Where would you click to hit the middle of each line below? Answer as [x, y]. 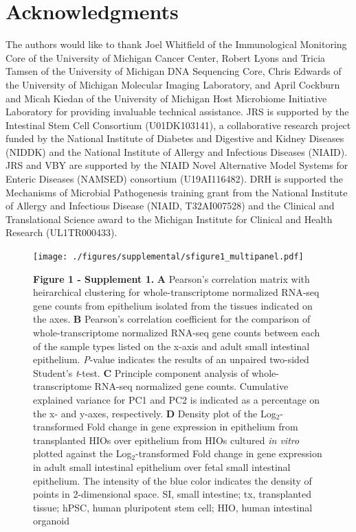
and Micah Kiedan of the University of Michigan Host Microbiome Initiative [166, 98]
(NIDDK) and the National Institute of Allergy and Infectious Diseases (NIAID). [177, 151]
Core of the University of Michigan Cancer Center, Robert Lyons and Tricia [166, 57]
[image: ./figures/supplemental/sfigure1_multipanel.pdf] [168, 257]
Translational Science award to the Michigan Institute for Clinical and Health [169, 219]
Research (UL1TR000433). [62, 232]
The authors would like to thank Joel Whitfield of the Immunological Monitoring [176, 44]
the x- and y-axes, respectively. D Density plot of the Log [155, 413]
